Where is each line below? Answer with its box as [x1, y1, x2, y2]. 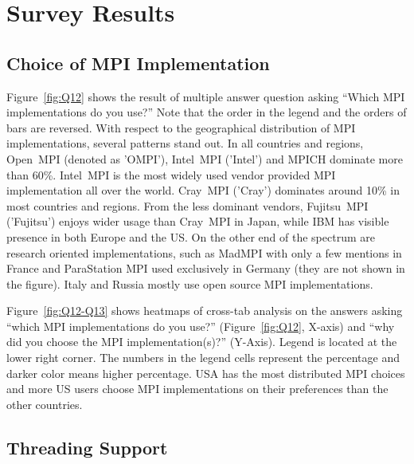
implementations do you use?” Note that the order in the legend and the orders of [6, 104, 407, 120]
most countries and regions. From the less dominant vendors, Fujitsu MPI [6, 197, 369, 214]
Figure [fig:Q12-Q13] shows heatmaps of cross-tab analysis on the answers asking [6, 302, 403, 319]
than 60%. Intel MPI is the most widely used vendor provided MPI [6, 166, 336, 183]
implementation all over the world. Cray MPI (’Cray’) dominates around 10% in [6, 182, 400, 199]
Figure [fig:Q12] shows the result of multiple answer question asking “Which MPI [6, 88, 405, 104]
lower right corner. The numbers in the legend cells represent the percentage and [6, 349, 400, 366]
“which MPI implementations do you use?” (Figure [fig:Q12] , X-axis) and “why [6, 317, 395, 334]
